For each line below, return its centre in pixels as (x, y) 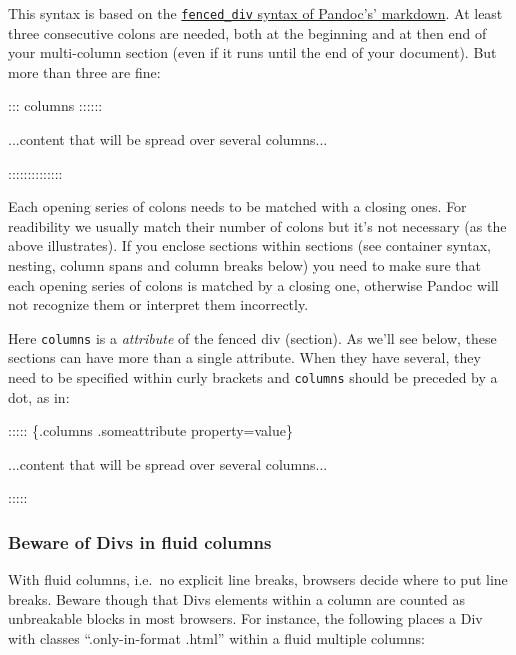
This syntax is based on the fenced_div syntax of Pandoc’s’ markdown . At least (255, 13)
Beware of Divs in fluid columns (140, 541)
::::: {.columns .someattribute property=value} (150, 430)
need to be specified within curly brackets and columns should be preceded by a (253, 377)
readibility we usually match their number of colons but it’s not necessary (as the (257, 225)
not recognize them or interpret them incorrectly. (158, 304)
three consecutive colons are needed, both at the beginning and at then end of (247, 32)
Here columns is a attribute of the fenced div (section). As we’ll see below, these (252, 337)
